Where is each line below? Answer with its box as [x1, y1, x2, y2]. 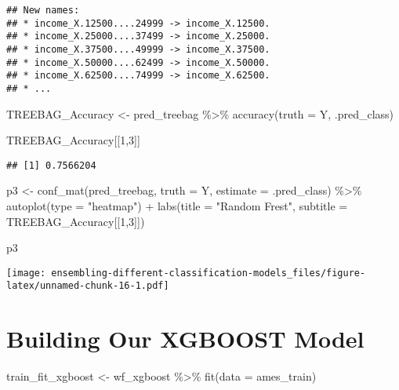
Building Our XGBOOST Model [6, 323, 365, 355]
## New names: [6, 5, 80, 16]
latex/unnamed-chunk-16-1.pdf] [6, 280, 169, 292]
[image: [6, 267, 46, 279]
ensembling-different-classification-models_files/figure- [51, 267, 366, 279]
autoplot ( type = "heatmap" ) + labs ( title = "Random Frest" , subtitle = [6, 198, 348, 214]
